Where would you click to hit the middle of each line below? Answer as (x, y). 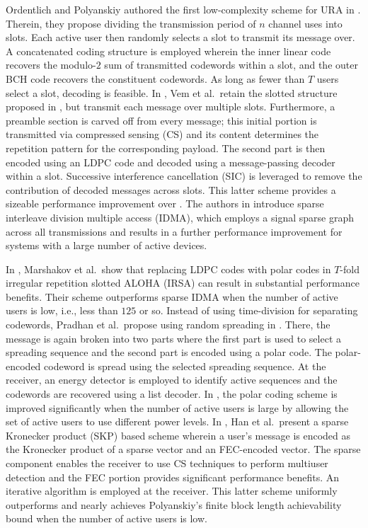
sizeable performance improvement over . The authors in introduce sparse (165, 203)
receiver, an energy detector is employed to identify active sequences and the (172, 380)
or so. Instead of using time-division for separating (249, 310)
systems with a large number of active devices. (107, 245)
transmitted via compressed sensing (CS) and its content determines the (162, 134)
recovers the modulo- (51, 65)
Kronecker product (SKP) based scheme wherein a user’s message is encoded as (178, 435)
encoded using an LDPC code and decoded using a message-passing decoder (171, 162)
